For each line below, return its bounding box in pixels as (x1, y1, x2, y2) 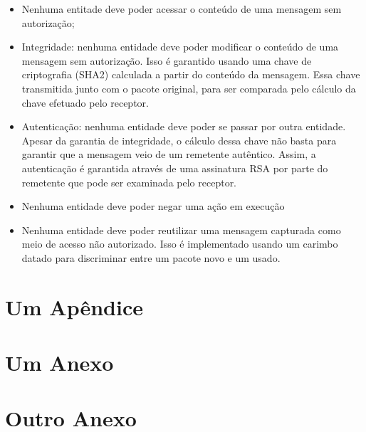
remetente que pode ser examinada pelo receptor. (21, 174, 237, 189)
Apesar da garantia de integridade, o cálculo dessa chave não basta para (21, 132, 337, 147)
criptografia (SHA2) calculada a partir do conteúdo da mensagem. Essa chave (21, 67, 360, 82)
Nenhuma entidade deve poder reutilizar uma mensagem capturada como (21, 222, 341, 237)
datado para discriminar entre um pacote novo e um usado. (21, 250, 281, 265)
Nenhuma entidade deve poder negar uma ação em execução (21, 199, 285, 214)
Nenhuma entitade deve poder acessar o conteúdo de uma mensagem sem (21, 1, 342, 16)
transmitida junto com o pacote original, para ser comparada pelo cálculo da (21, 80, 356, 95)
